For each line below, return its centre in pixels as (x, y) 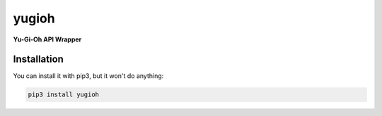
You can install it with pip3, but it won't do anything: (88, 76)
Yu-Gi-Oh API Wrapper (47, 39)
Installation (38, 59)
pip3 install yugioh (63, 95)
